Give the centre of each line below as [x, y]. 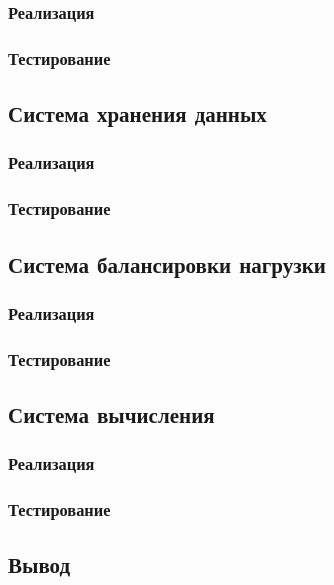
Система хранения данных [137, 113]
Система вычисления [111, 414]
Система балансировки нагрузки [167, 263]
